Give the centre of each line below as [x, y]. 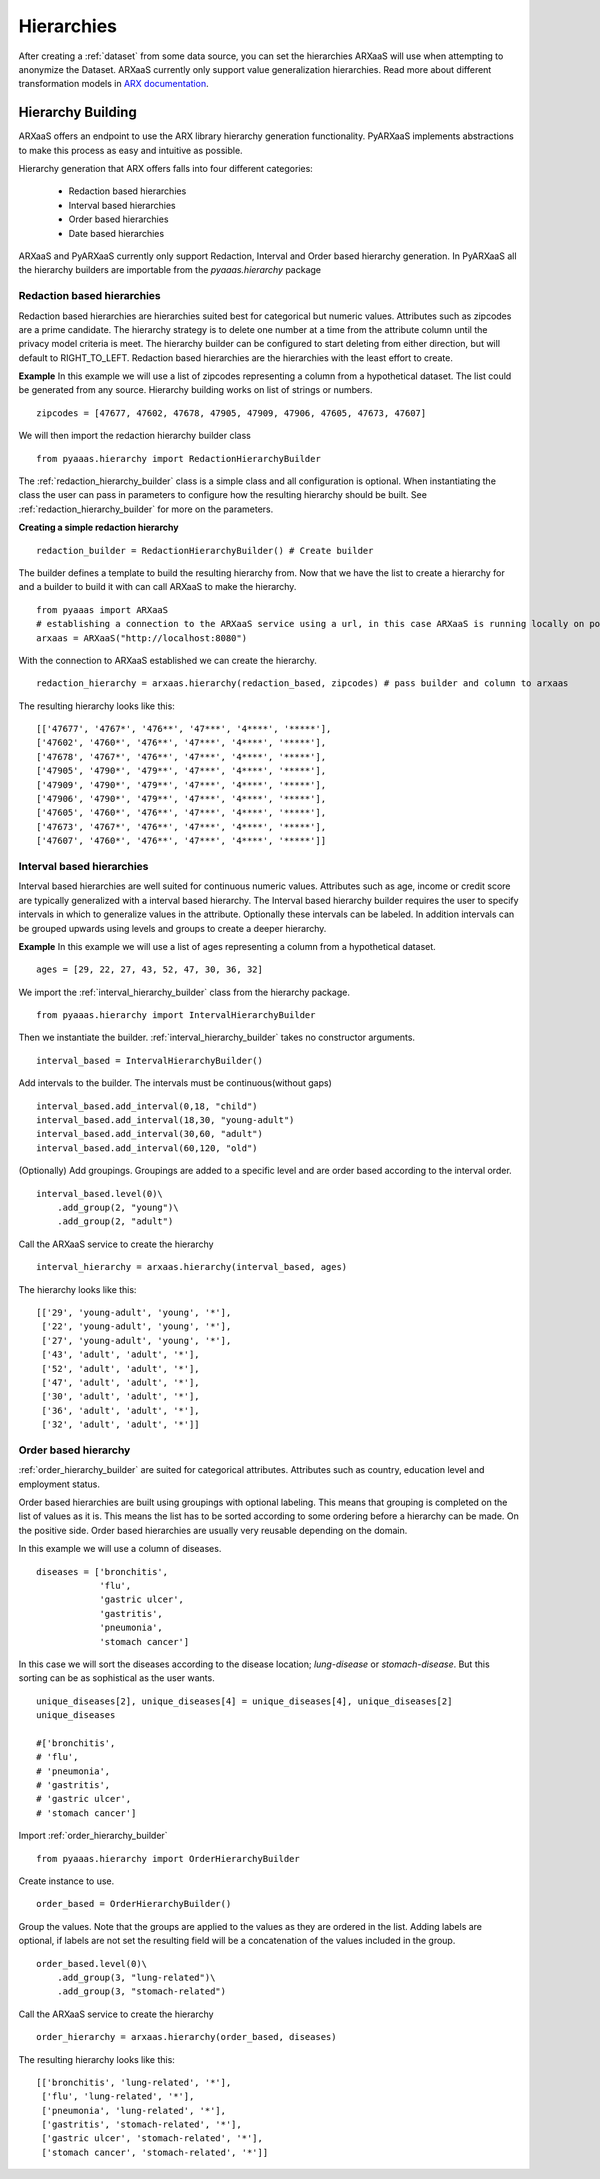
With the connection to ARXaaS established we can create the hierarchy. [167, 660]
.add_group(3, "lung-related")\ [136, 1977]
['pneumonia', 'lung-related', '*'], [134, 2110]
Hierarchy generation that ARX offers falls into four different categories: [166, 169]
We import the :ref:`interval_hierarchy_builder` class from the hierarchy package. [184, 992]
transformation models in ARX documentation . [113, 84]
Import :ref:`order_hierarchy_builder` [93, 1836]
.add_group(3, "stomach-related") [141, 1991]
